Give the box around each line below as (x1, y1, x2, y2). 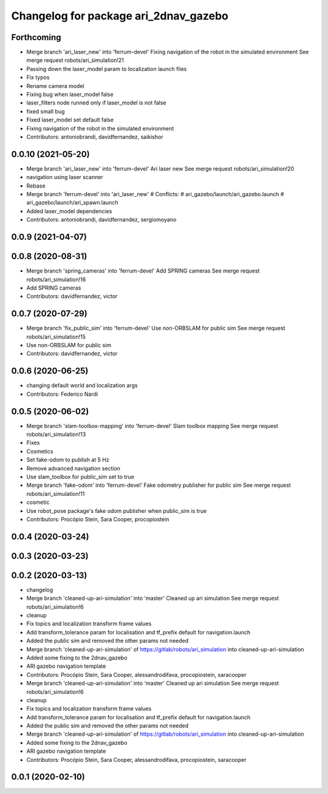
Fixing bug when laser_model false (26, 91, 114, 98)
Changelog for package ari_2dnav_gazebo (11, 9, 229, 22)
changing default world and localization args (26, 382, 138, 389)
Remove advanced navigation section (26, 464, 121, 472)
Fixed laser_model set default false (26, 116, 114, 124)
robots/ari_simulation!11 (26, 490, 85, 497)
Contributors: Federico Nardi (26, 390, 98, 398)
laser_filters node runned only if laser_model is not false (26, 99, 166, 106)
